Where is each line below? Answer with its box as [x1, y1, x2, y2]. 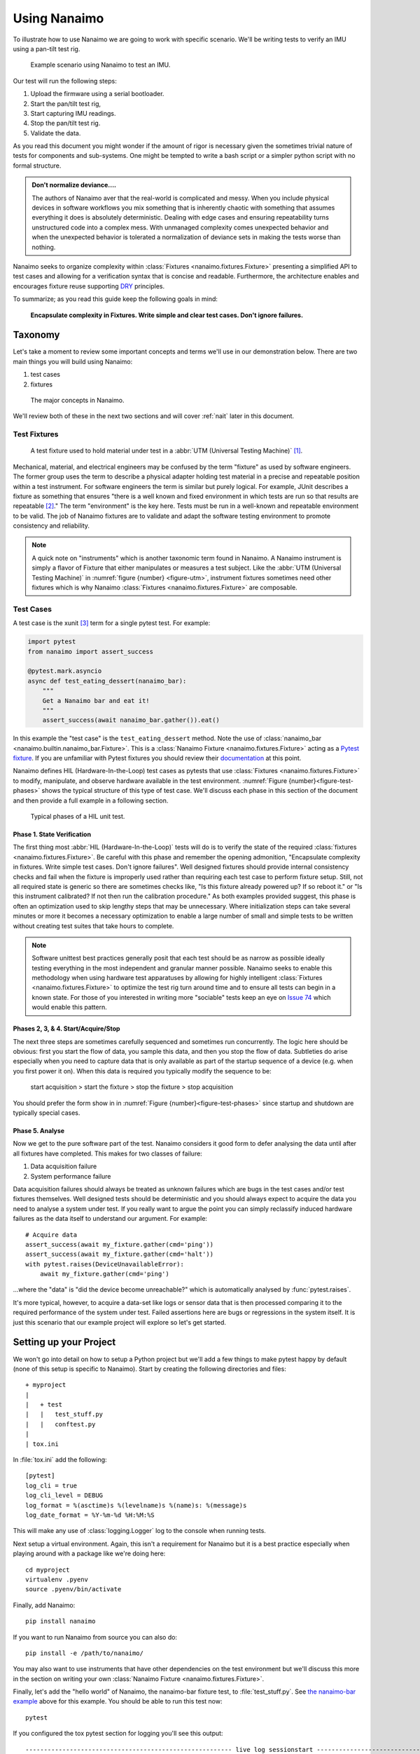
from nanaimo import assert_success [27, 648, 154, 655]
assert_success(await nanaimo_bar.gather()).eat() [42, 716, 220, 724]
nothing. [31, 243, 56, 251]
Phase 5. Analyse [13, 1126, 65, 1134]
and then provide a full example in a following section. [13, 796, 169, 805]
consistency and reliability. [13, 521, 90, 530]
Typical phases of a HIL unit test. [30, 812, 125, 820]
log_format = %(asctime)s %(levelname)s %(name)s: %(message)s [25, 1501, 247, 1509]
